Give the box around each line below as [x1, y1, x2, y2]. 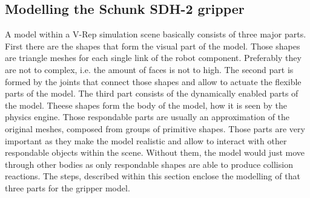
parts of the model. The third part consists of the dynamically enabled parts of [5, 87, 298, 100]
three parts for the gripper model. [5, 181, 130, 194]
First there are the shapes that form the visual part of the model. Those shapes [5, 39, 300, 52]
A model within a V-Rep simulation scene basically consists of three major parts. [5, 28, 306, 40]
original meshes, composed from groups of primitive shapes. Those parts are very [5, 122, 305, 135]
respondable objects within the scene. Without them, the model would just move [5, 146, 305, 159]
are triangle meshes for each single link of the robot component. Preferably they [5, 51, 302, 64]
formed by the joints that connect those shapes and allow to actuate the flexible [5, 75, 302, 88]
